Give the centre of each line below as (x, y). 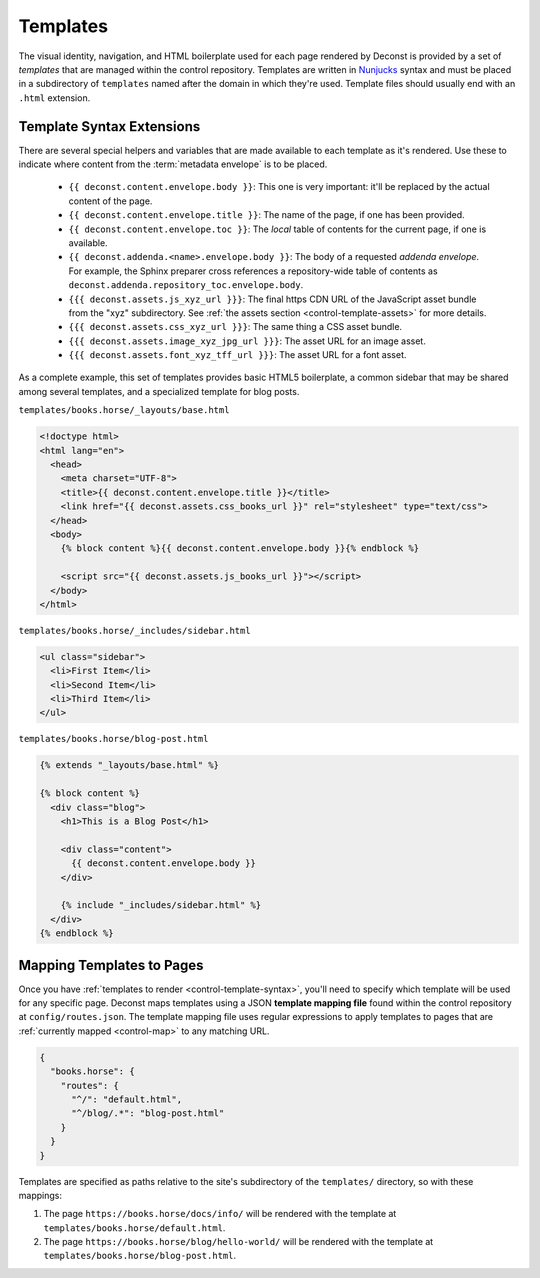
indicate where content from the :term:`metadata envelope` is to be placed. (173, 164)
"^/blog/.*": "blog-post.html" (148, 1113)
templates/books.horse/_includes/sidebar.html (134, 630)
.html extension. (54, 97)
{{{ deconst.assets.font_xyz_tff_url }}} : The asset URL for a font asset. (237, 355)
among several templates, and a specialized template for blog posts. (159, 391)
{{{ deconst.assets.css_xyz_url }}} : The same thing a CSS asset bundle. (235, 327)
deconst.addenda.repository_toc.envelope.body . (186, 285)
